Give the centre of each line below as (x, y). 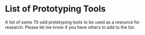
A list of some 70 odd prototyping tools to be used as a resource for (72, 22)
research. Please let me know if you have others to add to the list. (70, 27)
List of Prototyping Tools (55, 9)
